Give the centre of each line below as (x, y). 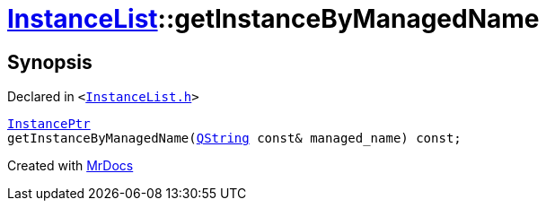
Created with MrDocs (70, 166)
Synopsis (50, 62)
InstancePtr (49, 124)
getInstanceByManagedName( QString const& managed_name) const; (234, 139)
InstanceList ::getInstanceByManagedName (273, 19)
